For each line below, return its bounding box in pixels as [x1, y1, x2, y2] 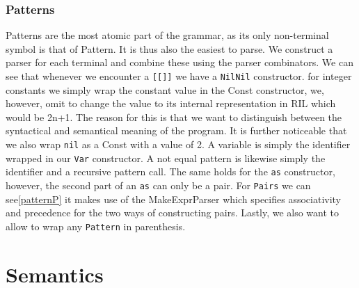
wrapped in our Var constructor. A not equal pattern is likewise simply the [6, 150, 326, 165]
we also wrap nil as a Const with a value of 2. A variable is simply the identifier [6, 137, 351, 152]
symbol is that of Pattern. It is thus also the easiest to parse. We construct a [6, 41, 333, 56]
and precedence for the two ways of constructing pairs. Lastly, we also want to [6, 205, 340, 220]
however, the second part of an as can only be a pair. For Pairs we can [6, 178, 311, 192]
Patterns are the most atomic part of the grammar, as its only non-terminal [6, 28, 329, 42]
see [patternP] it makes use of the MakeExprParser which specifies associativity [6, 191, 341, 206]
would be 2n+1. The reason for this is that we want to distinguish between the [6, 109, 342, 124]
